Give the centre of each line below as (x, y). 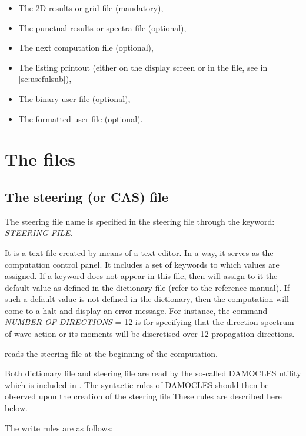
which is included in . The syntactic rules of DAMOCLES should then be (137, 384)
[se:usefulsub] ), (45, 79)
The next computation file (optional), (86, 47)
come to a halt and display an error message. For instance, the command (136, 310)
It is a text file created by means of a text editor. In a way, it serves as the (139, 252)
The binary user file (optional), (74, 98)
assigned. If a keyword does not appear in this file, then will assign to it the (141, 276)
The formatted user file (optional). (81, 118)
